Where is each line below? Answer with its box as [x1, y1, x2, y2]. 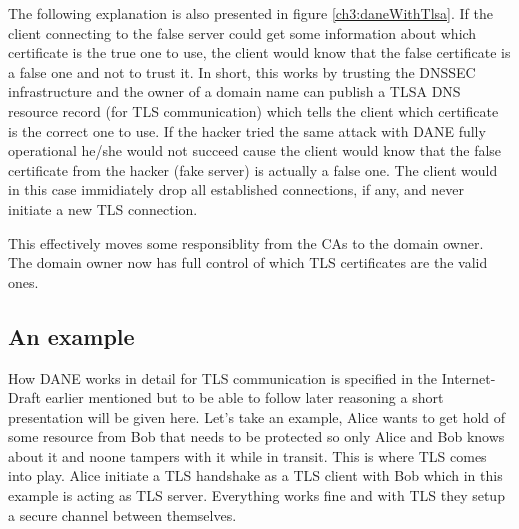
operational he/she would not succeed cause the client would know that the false [8, 140, 502, 161]
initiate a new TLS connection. [8, 198, 198, 219]
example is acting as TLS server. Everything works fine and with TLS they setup [8, 485, 505, 506]
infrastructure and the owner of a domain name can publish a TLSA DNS [8, 81, 461, 102]
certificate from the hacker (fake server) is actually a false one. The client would [8, 159, 498, 180]
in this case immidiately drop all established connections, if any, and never [8, 179, 464, 200]
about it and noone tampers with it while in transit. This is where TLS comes [8, 445, 487, 466]
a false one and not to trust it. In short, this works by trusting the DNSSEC [8, 61, 476, 82]
